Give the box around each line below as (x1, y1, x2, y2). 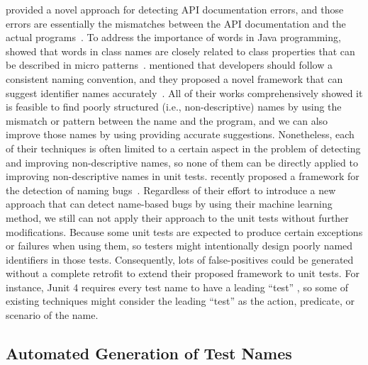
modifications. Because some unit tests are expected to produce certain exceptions (6, 224, 363, 239)
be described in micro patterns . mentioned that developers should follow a (6, 57, 333, 72)
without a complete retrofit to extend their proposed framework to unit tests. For (6, 266, 359, 281)
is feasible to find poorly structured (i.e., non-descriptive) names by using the (6, 99, 342, 114)
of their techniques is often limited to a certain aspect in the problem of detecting (6, 140, 361, 155)
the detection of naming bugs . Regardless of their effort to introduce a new (6, 182, 336, 197)
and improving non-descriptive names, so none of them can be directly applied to (6, 155, 358, 169)
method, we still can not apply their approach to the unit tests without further (6, 210, 349, 225)
